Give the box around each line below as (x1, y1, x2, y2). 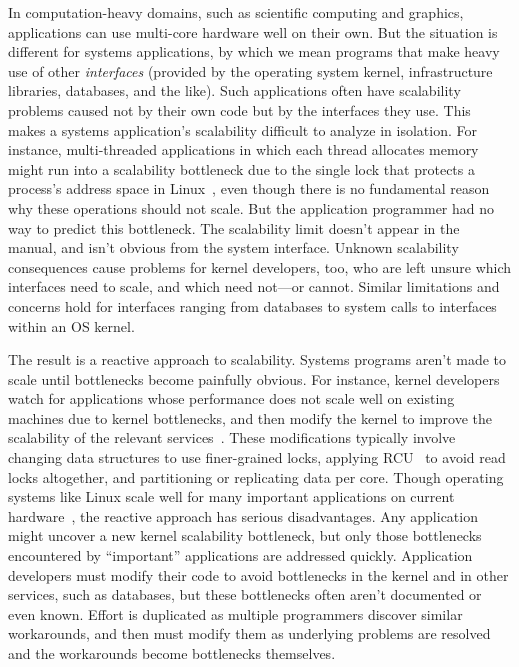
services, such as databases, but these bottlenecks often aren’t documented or (8, 584, 482, 605)
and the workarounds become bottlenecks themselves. (8, 643, 336, 663)
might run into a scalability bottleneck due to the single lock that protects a (8, 158, 475, 179)
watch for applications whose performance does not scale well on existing (8, 388, 455, 409)
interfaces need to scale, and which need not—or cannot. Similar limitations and (8, 276, 500, 297)
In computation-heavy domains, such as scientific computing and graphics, (8, 2, 464, 22)
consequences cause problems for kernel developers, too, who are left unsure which (8, 256, 512, 277)
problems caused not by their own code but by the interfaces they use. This (8, 99, 471, 120)
